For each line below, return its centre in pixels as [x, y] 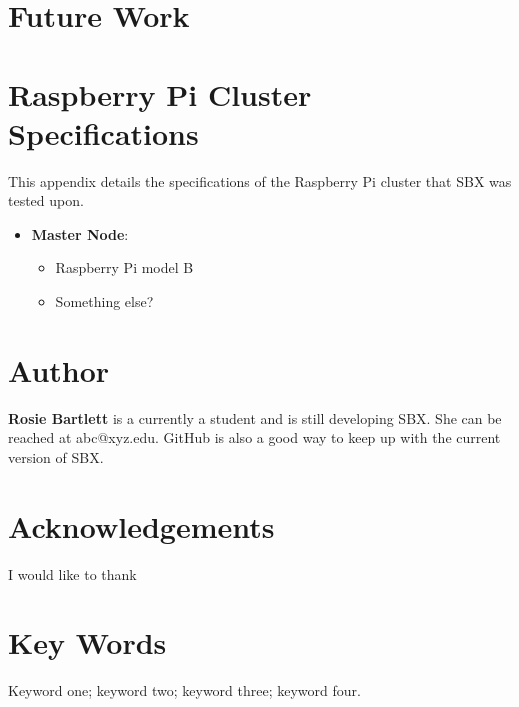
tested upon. [46, 200]
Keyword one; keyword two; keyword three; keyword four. [184, 690]
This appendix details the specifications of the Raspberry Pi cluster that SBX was [260, 180]
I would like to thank [72, 573]
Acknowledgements [141, 525]
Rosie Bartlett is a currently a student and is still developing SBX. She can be [255, 417]
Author [59, 369]
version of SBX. [56, 456]
